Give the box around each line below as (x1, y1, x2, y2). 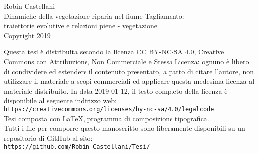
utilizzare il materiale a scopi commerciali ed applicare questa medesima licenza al (4, 76, 255, 86)
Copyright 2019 (4, 30, 51, 40)
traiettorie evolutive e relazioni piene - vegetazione (4, 20, 158, 31)
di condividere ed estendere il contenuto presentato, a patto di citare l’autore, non (4, 66, 254, 76)
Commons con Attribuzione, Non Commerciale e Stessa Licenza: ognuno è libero (4, 56, 249, 66)
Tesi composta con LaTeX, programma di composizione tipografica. (4, 113, 209, 123)
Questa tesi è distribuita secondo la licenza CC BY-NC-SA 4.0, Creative (4, 47, 224, 57)
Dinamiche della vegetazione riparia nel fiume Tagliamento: (4, 10, 184, 21)
